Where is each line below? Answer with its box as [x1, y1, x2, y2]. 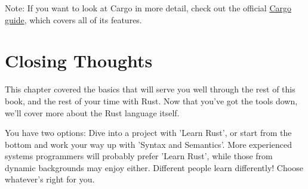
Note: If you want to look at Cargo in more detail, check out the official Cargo [5, 2, 291, 14]
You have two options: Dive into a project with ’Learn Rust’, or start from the [5, 126, 292, 139]
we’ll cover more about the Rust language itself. [5, 106, 180, 119]
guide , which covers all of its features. [5, 13, 142, 26]
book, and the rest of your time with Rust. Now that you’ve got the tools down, [5, 94, 298, 107]
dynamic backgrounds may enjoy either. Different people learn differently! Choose [5, 161, 303, 173]
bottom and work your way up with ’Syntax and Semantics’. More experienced [5, 138, 292, 150]
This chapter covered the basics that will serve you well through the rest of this [5, 83, 295, 95]
